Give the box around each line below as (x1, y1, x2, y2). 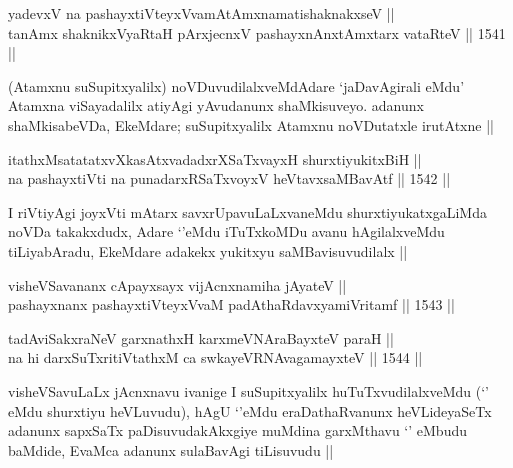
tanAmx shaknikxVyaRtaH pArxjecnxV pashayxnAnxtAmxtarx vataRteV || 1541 (8, 22, 506, 43)
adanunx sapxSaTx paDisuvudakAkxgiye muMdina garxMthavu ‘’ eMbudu (8, 420, 468, 441)
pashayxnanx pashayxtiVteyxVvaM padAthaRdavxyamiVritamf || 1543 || (8, 294, 455, 315)
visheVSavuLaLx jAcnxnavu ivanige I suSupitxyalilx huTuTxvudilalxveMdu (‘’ (8, 380, 489, 401)
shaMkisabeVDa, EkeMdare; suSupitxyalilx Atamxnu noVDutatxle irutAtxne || (8, 114, 494, 135)
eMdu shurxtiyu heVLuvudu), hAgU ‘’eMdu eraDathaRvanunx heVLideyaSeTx (8, 400, 492, 421)
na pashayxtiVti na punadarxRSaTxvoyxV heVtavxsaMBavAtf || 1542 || (8, 168, 451, 189)
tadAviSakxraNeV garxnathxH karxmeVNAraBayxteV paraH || (8, 327, 394, 348)
